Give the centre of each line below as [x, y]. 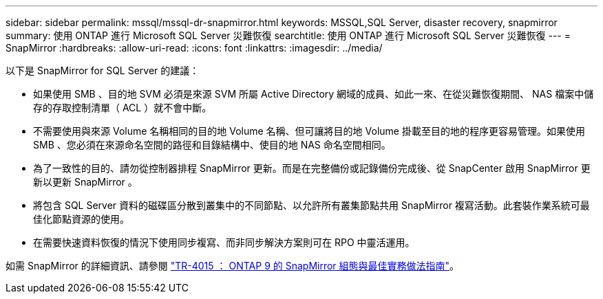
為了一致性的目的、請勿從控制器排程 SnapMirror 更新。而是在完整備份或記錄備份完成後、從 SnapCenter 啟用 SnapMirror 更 [312, 168]
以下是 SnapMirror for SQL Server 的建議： [103, 70]
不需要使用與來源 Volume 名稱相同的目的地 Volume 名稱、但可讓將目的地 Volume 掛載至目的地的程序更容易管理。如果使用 [309, 131]
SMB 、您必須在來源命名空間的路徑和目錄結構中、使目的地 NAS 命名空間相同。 [212, 145]
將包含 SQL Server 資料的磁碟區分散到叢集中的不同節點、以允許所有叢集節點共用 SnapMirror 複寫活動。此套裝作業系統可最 [311, 205]
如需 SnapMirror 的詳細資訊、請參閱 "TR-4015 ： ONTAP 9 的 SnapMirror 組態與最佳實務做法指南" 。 [233, 266]
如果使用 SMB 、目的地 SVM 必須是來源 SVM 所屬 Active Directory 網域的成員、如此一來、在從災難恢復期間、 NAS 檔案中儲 [314, 94]
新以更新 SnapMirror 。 [85, 182]
